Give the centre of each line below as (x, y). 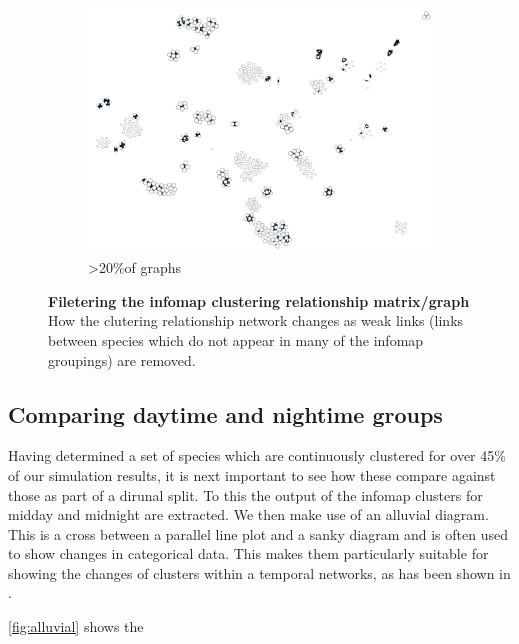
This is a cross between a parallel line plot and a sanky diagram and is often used (258, 533)
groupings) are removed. (122, 359)
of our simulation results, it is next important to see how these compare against (252, 474)
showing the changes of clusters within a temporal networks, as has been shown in (259, 572)
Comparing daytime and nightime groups (225, 413)
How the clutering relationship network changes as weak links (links (256, 320)
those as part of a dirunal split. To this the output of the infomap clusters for (245, 494)
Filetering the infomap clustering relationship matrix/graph (259, 300)
